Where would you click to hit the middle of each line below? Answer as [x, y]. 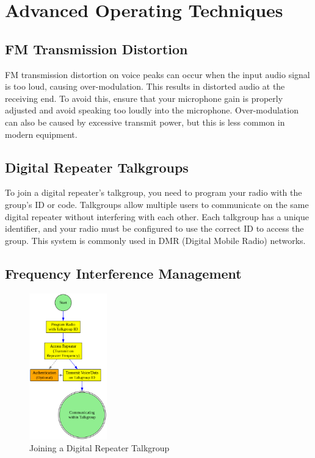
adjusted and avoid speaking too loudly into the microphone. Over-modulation [152, 110]
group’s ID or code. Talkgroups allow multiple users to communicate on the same [157, 204]
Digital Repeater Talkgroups [97, 167]
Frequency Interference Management [123, 273]
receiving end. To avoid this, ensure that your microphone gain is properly [144, 98]
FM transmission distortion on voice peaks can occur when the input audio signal [157, 74]
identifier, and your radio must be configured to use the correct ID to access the [154, 228]
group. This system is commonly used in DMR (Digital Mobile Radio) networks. [155, 240]
